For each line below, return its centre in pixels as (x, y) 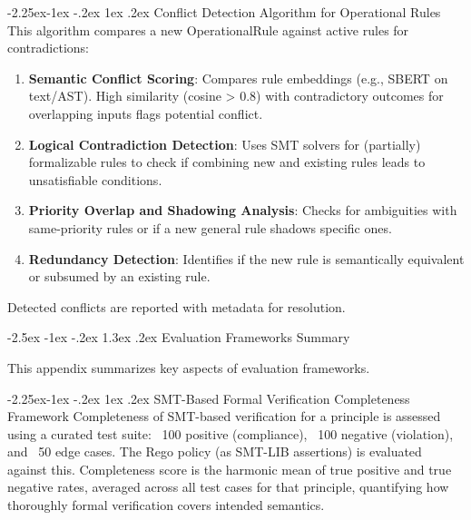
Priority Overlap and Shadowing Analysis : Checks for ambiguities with (243, 210)
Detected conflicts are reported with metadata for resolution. (177, 306)
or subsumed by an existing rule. (119, 276)
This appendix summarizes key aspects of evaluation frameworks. (189, 367)
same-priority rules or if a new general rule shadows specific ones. (210, 227)
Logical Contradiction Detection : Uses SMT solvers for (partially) (225, 144)
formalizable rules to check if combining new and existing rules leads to (227, 162)
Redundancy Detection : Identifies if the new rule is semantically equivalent (246, 258)
